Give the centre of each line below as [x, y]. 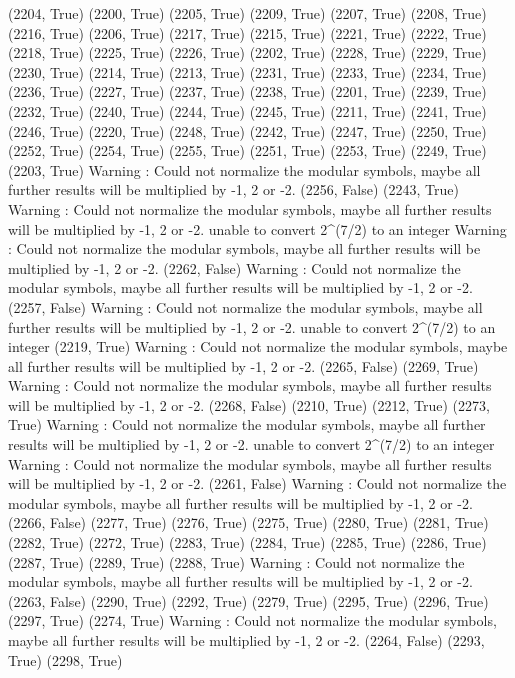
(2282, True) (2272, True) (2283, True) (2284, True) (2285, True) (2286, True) [247, 542]
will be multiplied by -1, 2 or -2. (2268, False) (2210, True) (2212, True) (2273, [249, 404]
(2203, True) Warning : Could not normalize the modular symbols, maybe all [244, 169]
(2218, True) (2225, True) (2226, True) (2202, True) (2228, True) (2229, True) [247, 52]
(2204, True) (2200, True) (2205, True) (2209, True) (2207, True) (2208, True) [247, 13]
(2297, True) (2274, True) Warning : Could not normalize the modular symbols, [252, 620]
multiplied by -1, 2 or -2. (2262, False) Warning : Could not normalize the [234, 267]
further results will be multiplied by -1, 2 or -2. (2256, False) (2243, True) [233, 189]
